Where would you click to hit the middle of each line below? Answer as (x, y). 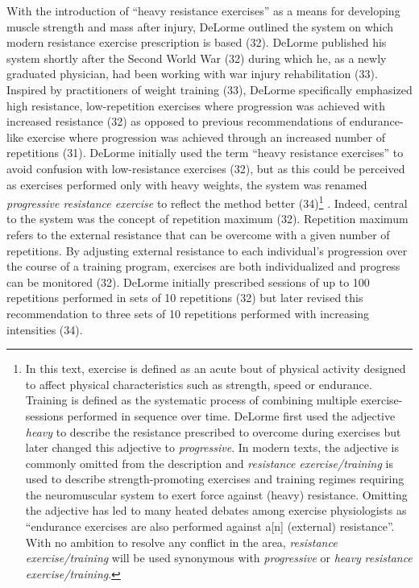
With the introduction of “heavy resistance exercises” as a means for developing (203, 10)
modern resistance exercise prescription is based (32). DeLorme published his (197, 42)
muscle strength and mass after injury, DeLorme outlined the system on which (200, 26)
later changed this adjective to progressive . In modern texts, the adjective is (212, 447)
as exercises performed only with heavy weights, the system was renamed (187, 184)
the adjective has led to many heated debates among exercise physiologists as (216, 510)
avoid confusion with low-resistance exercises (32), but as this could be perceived (206, 168)
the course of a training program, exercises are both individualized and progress (203, 266)
